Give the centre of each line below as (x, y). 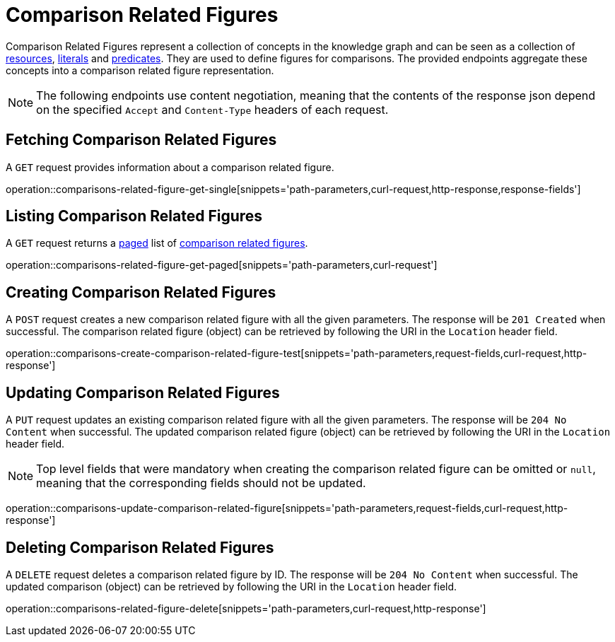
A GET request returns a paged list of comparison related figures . (157, 243)
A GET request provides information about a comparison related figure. (170, 167)
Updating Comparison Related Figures (143, 392)
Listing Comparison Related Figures (134, 216)
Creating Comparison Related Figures (141, 292)
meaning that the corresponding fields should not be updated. (201, 483)
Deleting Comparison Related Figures (140, 547)
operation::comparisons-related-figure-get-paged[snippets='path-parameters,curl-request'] (222, 265)
